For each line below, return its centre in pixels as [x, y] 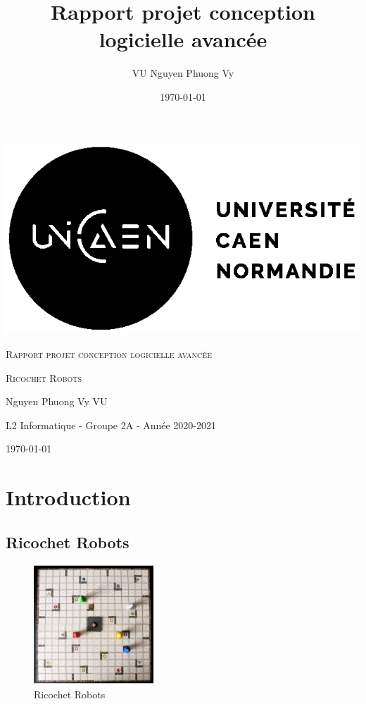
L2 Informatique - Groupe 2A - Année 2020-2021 [111, 425]
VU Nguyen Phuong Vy [183, 73]
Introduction [68, 497]
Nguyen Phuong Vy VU [57, 401]
